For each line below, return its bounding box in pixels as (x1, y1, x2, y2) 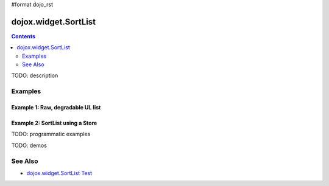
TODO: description (11, 72, 58, 79)
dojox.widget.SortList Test (26, 169, 93, 176)
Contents (11, 32, 36, 40)
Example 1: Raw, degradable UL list (11, 104, 101, 111)
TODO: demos (11, 142, 47, 149)
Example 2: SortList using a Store (11, 119, 97, 127)
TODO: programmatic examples (11, 131, 91, 138)
